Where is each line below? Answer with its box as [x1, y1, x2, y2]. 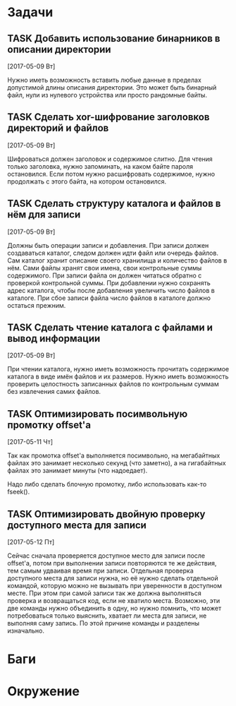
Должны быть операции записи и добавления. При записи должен [7, 241, 209, 249]
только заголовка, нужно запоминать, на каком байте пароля [7, 162, 194, 170]
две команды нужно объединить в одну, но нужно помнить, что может [7, 604, 222, 613]
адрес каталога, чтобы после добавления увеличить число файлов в [7, 286, 215, 294]
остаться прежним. [7, 301, 66, 309]
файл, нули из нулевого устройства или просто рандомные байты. [7, 91, 208, 99]
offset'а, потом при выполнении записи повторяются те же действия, [7, 559, 217, 568]
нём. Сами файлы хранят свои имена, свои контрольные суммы [7, 263, 202, 272]
